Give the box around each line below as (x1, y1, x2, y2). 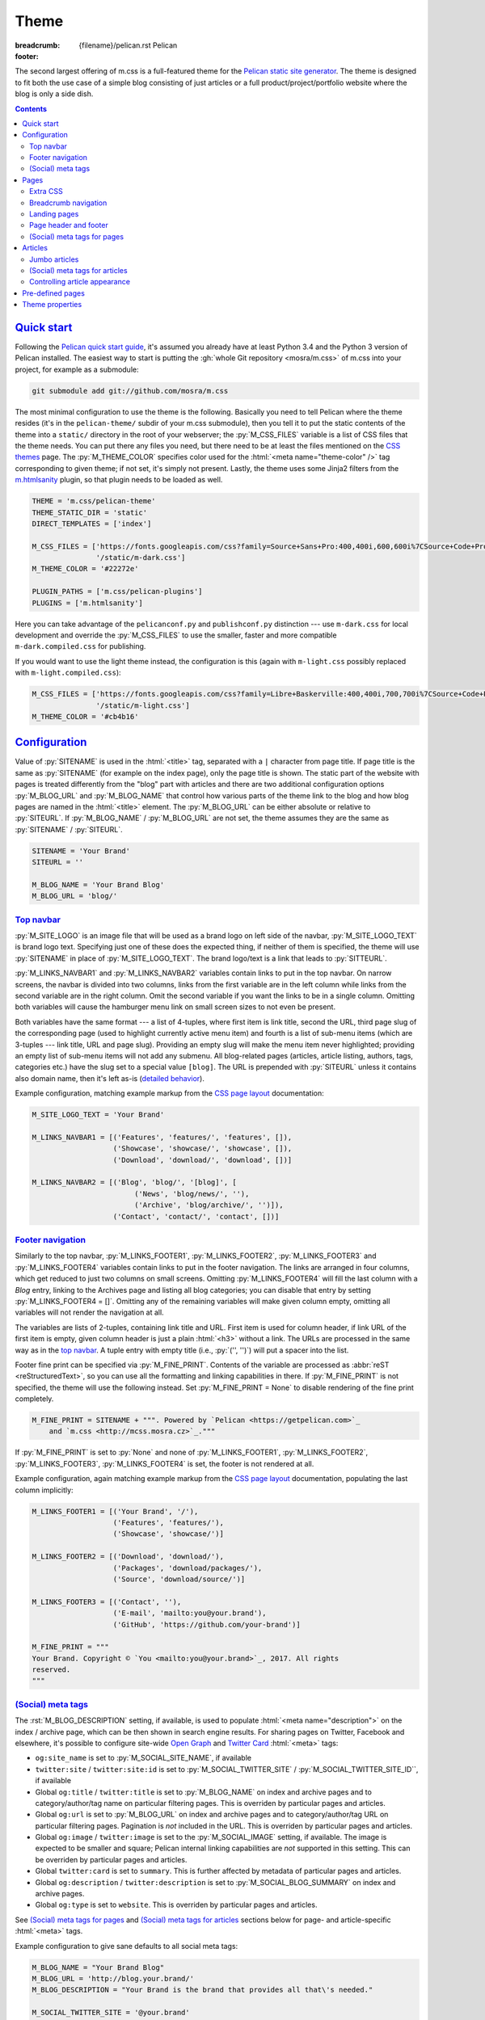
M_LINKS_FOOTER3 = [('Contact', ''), (32, 1597, 182, 1606)
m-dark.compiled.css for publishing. (15, 642, 146, 651)
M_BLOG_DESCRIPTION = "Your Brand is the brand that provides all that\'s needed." (32, 1985, 373, 1995)
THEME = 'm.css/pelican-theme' (32, 497, 157, 506)
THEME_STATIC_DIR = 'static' (32, 507, 148, 517)
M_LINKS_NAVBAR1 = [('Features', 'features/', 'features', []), (32, 1132, 293, 1142)
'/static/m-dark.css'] (95, 553, 186, 562)
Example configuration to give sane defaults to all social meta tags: (15, 1941, 238, 1951)
